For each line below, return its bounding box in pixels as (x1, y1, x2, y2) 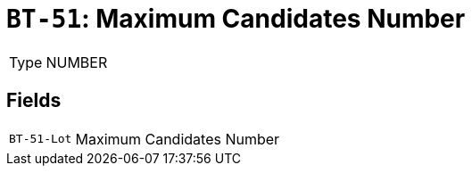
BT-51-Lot (9, 132, 72, 146)
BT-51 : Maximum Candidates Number (6, 4, 466, 34)
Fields (6, 89, 62, 112)
